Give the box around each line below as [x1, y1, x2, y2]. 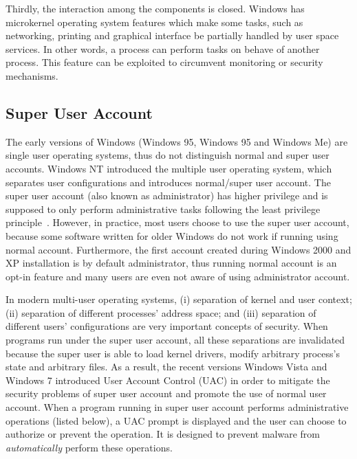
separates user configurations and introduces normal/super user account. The [6, 175, 331, 189]
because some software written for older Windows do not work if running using [6, 228, 338, 243]
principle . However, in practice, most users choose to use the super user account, [6, 215, 349, 229]
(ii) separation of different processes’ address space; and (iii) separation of [6, 305, 316, 320]
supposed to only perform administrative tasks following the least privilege [6, 201, 321, 216]
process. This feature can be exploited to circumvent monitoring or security [6, 55, 323, 69]
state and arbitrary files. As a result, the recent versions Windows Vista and [6, 359, 327, 374]
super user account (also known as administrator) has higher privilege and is [6, 188, 328, 203]
